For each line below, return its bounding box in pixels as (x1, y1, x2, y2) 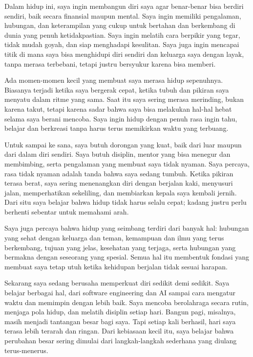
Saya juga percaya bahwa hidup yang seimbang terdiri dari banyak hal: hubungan (4, 223, 249, 233)
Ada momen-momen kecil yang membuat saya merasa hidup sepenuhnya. (4, 75, 223, 85)
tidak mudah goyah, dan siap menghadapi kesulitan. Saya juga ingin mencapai (4, 39, 239, 49)
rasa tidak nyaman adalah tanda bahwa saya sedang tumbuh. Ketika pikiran (4, 168, 233, 178)
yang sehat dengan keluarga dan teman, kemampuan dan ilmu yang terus (4, 233, 224, 243)
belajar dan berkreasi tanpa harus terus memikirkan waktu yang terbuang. (4, 123, 229, 133)
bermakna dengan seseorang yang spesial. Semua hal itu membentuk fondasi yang (4, 252, 249, 262)
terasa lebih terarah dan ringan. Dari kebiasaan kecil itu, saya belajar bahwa (4, 326, 234, 336)
